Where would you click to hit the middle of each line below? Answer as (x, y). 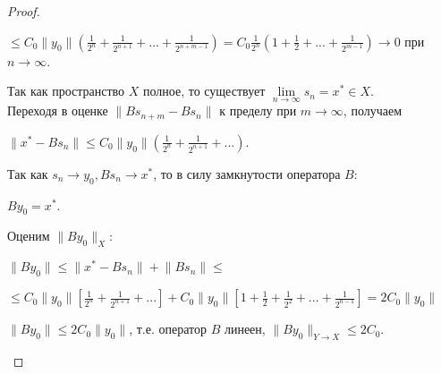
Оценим (29, 236)
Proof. (24, 11)
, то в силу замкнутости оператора (247, 173)
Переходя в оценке (58, 110)
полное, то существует (204, 91)
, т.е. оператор (168, 329)
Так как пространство (66, 91)
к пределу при (258, 110)
